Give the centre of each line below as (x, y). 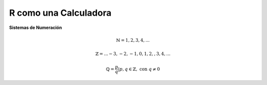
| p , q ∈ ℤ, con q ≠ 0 (139, 69)
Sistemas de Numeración (36, 28)
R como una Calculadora (60, 13)
